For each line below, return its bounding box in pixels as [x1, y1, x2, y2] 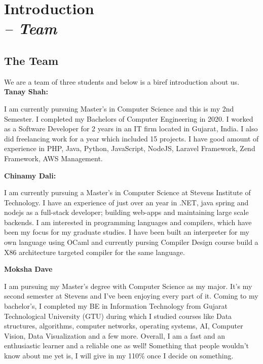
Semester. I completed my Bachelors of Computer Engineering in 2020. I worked [4, 113, 253, 124]
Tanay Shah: [4, 86, 48, 97]
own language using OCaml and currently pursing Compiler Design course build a [4, 237, 258, 247]
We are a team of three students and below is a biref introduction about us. [4, 76, 240, 87]
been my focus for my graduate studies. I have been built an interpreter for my [4, 227, 249, 237]
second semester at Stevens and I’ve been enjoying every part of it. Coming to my [4, 290, 258, 301]
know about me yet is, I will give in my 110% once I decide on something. [4, 350, 234, 361]
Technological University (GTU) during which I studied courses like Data [4, 310, 232, 321]
